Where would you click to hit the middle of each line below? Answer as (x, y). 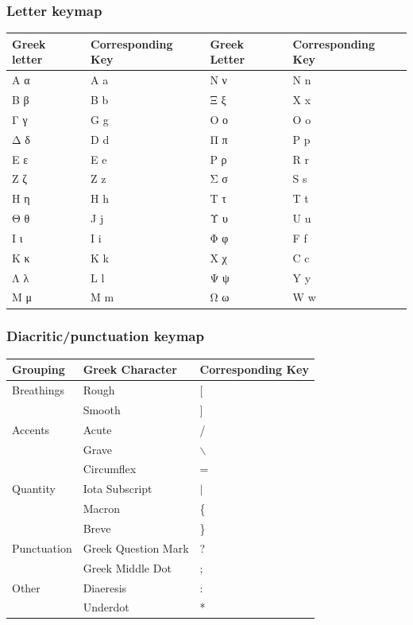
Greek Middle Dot (127, 567)
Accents (31, 429)
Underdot (106, 607)
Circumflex (110, 469)
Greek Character (130, 369)
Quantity (34, 489)
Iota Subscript (118, 489)
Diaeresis (105, 587)
